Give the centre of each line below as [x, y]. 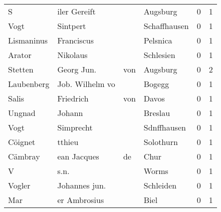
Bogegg [156, 84]
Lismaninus [28, 40]
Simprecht [75, 127]
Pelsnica [158, 40]
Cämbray [24, 156]
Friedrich [73, 98]
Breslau [157, 113]
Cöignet [22, 142]
